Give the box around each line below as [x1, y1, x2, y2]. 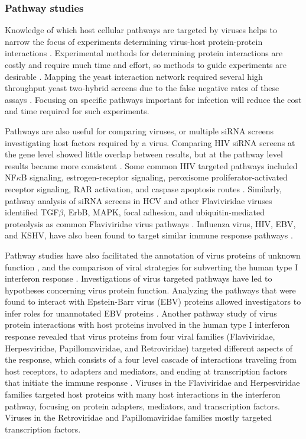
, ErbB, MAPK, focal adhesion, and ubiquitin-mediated [63, 206, 265, 218]
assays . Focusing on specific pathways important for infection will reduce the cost [5, 93, 302, 105]
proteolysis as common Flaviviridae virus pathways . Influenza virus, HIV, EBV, [5, 217, 296, 230]
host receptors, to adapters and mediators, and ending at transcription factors [5, 364, 287, 377]
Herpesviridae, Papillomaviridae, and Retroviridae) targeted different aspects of [5, 341, 293, 354]
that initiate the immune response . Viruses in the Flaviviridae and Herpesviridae [5, 376, 300, 389]
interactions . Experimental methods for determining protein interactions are [5, 47, 283, 59]
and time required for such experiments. [5, 105, 149, 117]
